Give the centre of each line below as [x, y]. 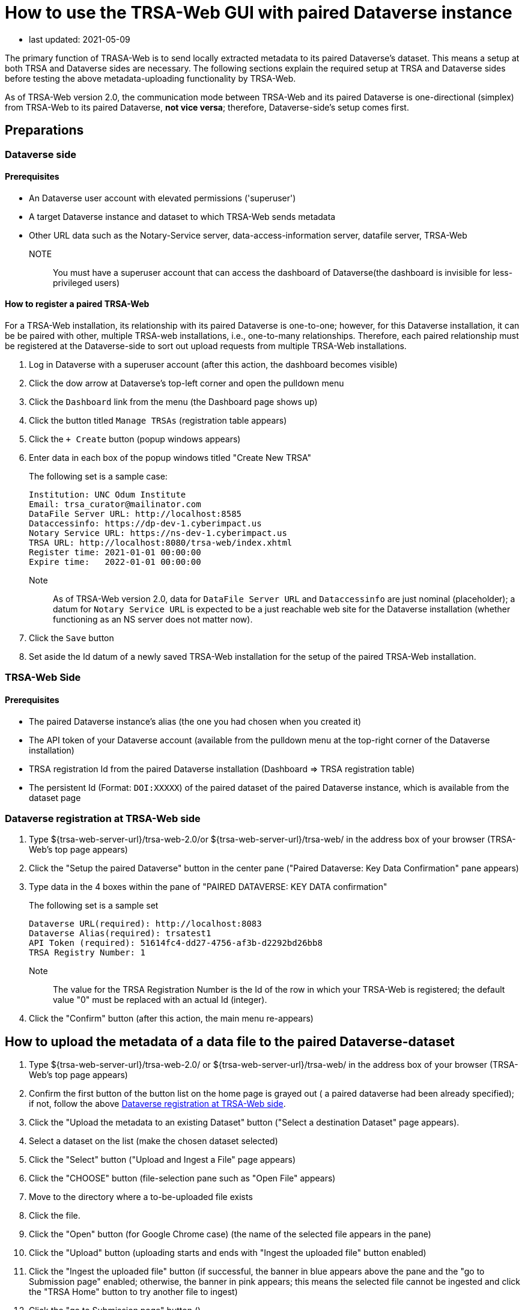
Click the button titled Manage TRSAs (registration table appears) [158, 421]
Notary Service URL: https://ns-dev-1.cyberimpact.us [158, 533]
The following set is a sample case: [98, 477]
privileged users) [86, 282]
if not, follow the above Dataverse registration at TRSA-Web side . [157, 1104]
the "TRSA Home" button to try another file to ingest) [133, 1292]
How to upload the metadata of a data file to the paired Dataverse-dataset [230, 1041]
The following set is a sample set [94, 906]
